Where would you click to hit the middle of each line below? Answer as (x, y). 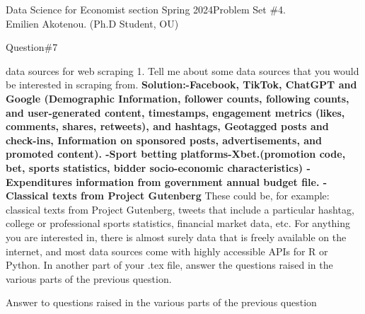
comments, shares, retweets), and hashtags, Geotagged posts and (167, 126)
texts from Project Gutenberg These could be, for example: (191, 196)
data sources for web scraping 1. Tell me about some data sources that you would (182, 70)
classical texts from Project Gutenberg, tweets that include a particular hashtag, (180, 209)
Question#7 (32, 47)
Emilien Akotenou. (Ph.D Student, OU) (92, 23)
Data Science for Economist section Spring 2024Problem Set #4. (146, 9)
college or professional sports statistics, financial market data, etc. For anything (178, 223)
